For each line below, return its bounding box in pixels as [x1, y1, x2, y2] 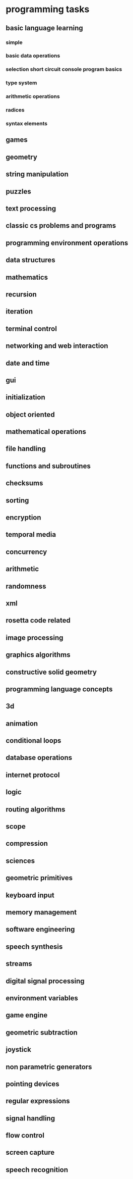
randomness [6, 582, 46, 590]
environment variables [6, 994, 79, 1002]
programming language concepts [6, 685, 113, 693]
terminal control [6, 324, 57, 333]
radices [6, 107, 25, 114]
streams [6, 959, 32, 968]
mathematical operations [6, 428, 87, 436]
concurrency [6, 547, 47, 556]
